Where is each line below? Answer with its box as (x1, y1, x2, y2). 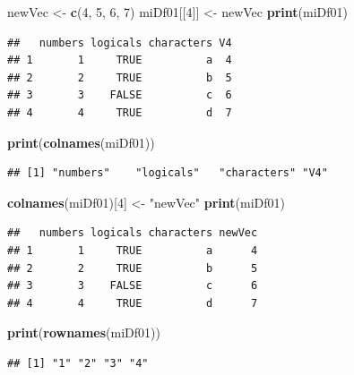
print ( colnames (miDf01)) (7, 132, 155, 151)
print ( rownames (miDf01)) (7, 323, 160, 342)
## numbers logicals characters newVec (7, 226, 258, 240)
